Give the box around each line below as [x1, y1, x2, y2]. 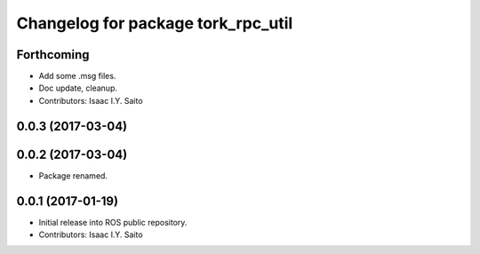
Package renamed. [38, 170, 108, 181]
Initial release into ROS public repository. [38, 217, 188, 227]
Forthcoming [16, 47, 90, 62]
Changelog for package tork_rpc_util [16, 13, 293, 33]
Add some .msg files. [38, 71, 116, 82]
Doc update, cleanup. [38, 83, 117, 93]
